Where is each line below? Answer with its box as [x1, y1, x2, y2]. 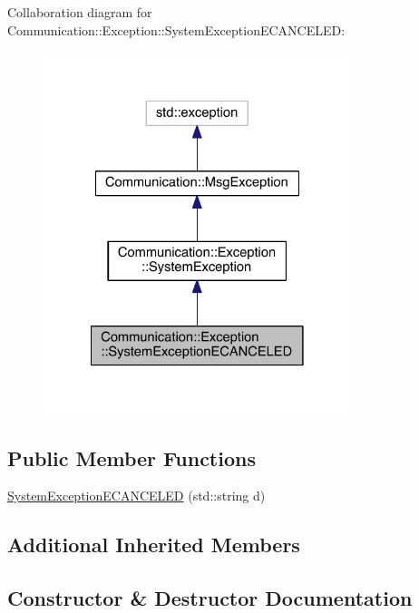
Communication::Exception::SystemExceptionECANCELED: [7, 20, 346, 39]
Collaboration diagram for [7, 3, 152, 21]
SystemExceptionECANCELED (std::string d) [7, 486, 266, 505]
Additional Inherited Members [7, 530, 300, 559]
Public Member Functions [7, 443, 256, 472]
